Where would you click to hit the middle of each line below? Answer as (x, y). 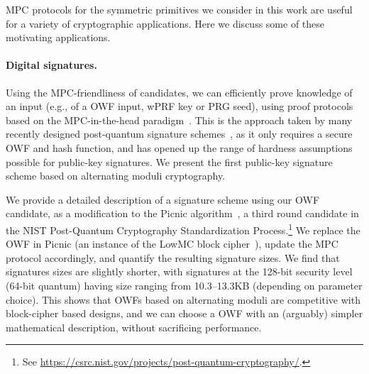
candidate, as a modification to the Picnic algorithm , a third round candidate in (182, 213)
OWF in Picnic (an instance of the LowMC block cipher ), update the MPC (172, 244)
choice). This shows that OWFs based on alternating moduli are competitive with (183, 299)
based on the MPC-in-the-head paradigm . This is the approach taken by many (179, 120)
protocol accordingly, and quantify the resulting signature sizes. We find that (173, 257)
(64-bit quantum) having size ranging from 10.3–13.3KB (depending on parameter (184, 285)
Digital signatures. (51, 65)
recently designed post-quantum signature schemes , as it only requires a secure (179, 134)
